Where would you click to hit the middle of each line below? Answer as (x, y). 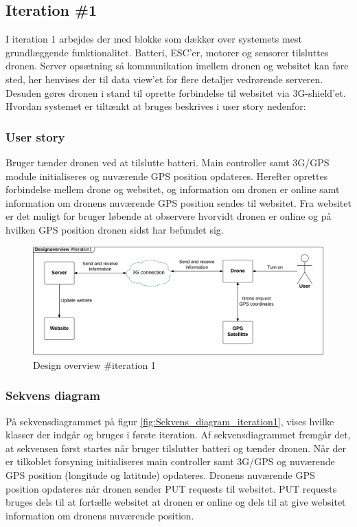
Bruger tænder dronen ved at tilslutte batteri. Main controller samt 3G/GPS (168, 162)
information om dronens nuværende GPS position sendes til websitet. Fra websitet (178, 202)
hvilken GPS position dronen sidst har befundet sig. (115, 229)
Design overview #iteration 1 (94, 365)
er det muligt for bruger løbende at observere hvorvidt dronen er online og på (169, 216)
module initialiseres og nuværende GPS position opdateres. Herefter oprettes (167, 176)
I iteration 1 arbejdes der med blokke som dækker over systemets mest (154, 39)
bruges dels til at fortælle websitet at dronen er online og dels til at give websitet (176, 502)
